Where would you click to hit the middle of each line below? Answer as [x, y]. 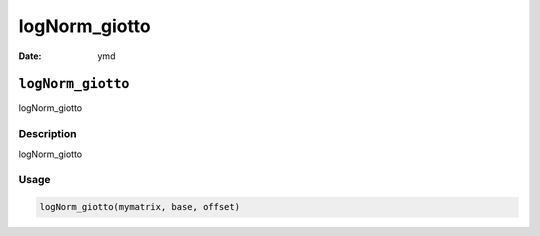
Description [47, 134]
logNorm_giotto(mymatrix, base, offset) [139, 207]
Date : [30, 56]
